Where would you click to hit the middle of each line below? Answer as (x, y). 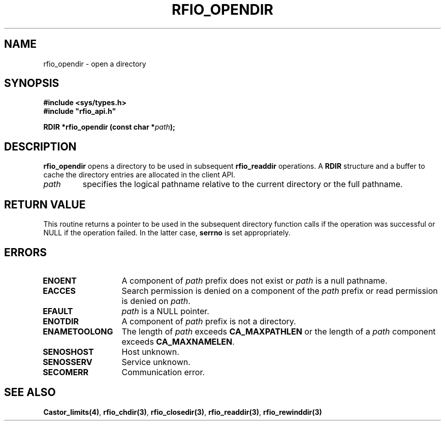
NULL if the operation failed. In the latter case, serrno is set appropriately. (167, 233)
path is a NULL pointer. (165, 311)
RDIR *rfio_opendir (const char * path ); (109, 127)
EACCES (59, 291)
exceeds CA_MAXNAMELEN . (178, 341)
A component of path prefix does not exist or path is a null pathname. (255, 280)
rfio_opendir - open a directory (95, 64)
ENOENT (60, 280)
